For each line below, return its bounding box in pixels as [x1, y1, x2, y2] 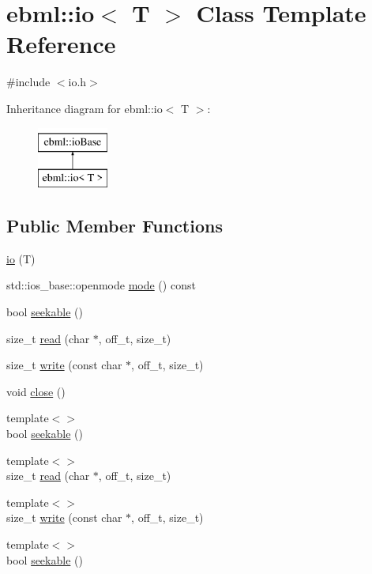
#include [6, 74, 51, 90]
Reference [6, 28, 116, 60]
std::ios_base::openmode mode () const [6, 277, 196, 293]
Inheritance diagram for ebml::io [6, 100, 163, 116]
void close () [6, 383, 66, 399]
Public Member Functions [6, 213, 223, 238]
